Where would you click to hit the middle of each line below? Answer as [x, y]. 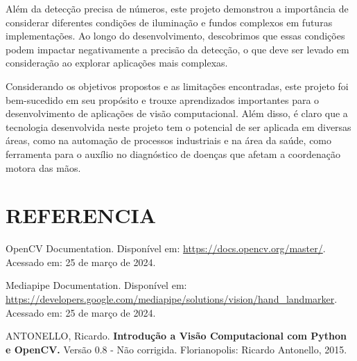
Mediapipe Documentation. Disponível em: [96, 285]
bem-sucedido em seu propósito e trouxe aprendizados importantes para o [163, 99]
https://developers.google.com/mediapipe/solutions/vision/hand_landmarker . [172, 299]
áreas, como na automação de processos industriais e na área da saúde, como [169, 140]
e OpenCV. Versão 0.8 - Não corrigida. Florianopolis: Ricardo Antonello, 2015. [176, 349]
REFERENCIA [81, 215]
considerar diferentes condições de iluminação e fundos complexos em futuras [169, 22]
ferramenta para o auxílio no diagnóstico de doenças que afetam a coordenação [173, 153]
